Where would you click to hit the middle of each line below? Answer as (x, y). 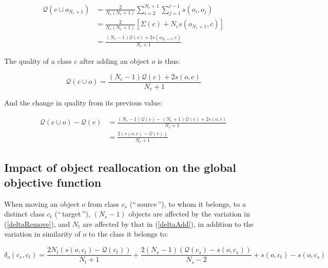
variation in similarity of (42, 234)
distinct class (24, 214)
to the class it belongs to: (128, 234)
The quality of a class (38, 61)
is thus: (169, 61)
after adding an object (114, 61)
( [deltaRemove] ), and (37, 224)
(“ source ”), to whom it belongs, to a (188, 203)
